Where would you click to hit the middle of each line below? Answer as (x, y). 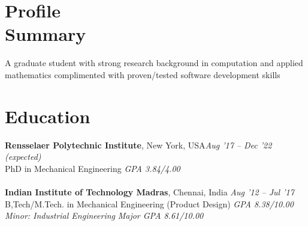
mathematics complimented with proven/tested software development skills (143, 74)
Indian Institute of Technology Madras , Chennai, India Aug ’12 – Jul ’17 (150, 192)
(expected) (23, 157)
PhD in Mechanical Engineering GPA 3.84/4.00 (93, 168)
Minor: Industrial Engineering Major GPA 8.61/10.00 (104, 215)
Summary (46, 34)
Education (48, 116)
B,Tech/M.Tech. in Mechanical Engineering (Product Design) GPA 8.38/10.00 (149, 203)
